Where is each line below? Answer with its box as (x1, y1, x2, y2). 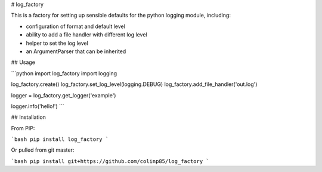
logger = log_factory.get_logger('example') (11, 91, 116, 99)
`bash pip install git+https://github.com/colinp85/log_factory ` (11, 158, 210, 164)
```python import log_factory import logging (11, 69, 117, 77)
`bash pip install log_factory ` (11, 136, 109, 143)
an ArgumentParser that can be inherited (26, 48, 126, 55)
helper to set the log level (26, 39, 89, 47)
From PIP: (11, 124, 35, 131)
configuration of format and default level (26, 23, 125, 30)
